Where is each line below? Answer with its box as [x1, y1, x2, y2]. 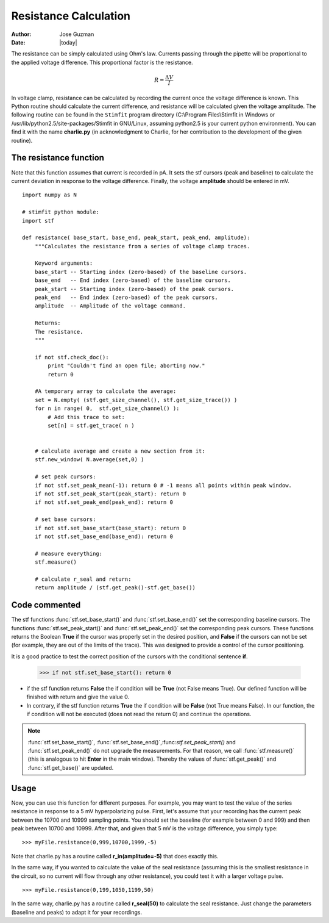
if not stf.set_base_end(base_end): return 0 [34, 533, 174, 540]
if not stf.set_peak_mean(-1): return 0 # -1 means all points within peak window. [34, 482, 292, 489]
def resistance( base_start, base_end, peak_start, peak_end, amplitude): [22, 234, 250, 241]
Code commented [11, 600, 81, 610]
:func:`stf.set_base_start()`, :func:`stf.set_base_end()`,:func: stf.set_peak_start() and [27, 738, 236, 745]
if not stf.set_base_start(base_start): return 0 [34, 525, 186, 531]
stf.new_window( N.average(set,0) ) [34, 456, 144, 463]
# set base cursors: [34, 516, 96, 523]
